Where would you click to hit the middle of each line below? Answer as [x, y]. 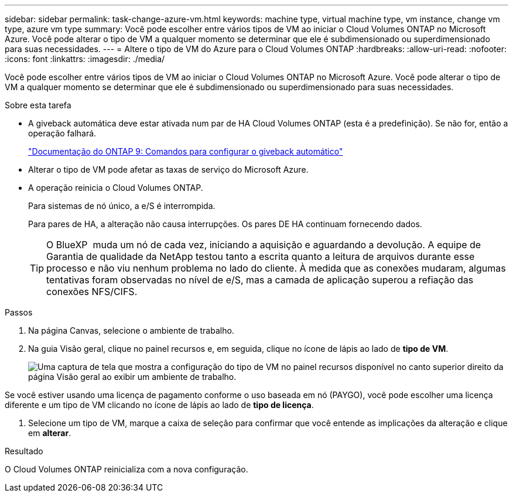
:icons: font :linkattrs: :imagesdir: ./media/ [85, 59]
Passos [19, 312]
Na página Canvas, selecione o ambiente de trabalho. [131, 330]
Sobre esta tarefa [38, 105]
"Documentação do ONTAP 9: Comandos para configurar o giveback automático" [186, 151]
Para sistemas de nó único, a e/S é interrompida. [122, 206]
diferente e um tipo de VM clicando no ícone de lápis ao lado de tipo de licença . [159, 405]
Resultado [24, 451]
